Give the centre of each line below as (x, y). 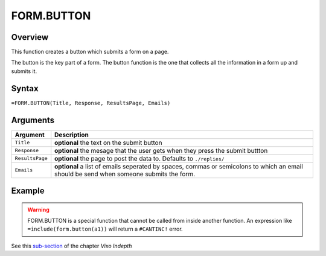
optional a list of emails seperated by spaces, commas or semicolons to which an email (179, 166)
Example (28, 191)
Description (72, 135)
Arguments (33, 120)
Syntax (25, 88)
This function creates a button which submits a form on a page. (90, 52)
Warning (38, 210)
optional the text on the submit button (108, 142)
